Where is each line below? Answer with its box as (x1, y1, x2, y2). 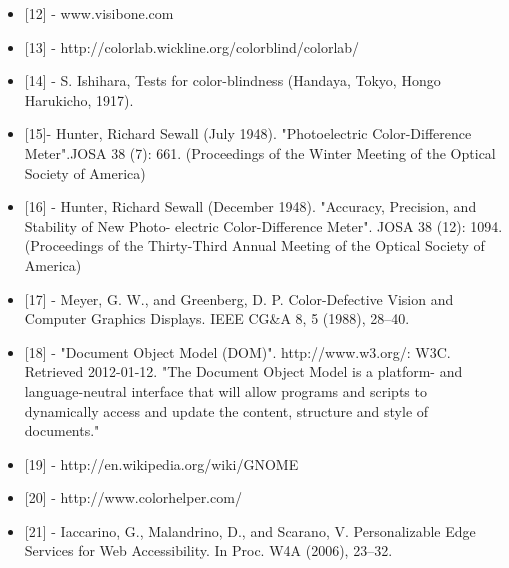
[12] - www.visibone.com (24, 3, 174, 23)
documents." (24, 420, 100, 441)
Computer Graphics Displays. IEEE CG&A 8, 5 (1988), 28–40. (24, 308, 410, 329)
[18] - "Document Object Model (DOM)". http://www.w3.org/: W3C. (24, 341, 451, 362)
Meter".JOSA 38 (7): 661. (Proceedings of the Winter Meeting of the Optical (24, 142, 496, 163)
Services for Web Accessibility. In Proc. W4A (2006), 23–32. (24, 540, 393, 561)
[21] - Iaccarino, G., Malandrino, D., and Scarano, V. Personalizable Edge (24, 520, 476, 541)
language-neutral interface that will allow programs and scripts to (24, 380, 427, 401)
